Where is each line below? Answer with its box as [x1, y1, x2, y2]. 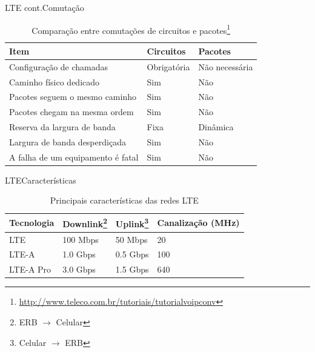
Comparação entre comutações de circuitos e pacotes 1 [31, 22, 231, 36]
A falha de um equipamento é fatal [9, 150, 139, 163]
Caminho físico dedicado [9, 75, 100, 88]
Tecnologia [9, 216, 55, 228]
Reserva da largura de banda [9, 121, 116, 133]
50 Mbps [115, 233, 148, 245]
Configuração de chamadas [9, 60, 108, 73]
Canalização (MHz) [157, 216, 240, 228]
